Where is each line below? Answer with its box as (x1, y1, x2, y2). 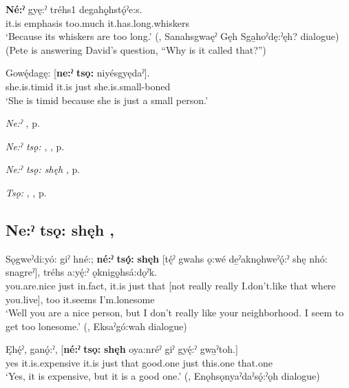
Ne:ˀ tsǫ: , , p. (6, 139, 65, 153)
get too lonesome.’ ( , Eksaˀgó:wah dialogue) (6, 318, 187, 333)
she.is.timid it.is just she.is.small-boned (6, 79, 171, 93)
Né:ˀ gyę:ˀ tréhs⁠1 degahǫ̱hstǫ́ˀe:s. (6, 2, 142, 16)
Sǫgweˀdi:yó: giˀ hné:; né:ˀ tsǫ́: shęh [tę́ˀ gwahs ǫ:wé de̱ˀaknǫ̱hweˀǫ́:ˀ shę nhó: (6, 251, 328, 265)
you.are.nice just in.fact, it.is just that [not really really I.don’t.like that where (6, 278, 336, 292)
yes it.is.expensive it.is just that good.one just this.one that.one (6, 355, 273, 369)
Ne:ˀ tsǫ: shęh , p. (6, 162, 81, 176)
